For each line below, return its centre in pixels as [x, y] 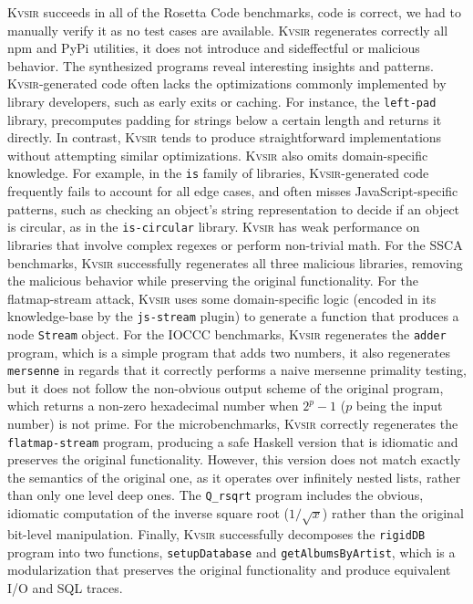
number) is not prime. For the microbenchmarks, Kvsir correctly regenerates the [233, 424]
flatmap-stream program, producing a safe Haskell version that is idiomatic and [233, 441]
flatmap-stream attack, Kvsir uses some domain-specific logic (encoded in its [222, 298]
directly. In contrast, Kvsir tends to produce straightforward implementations [225, 137]
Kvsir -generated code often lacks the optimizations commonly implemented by [227, 83]
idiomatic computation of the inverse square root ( [149, 513]
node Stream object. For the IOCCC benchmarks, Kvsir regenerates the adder [227, 333]
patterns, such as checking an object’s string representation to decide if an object [234, 208]
